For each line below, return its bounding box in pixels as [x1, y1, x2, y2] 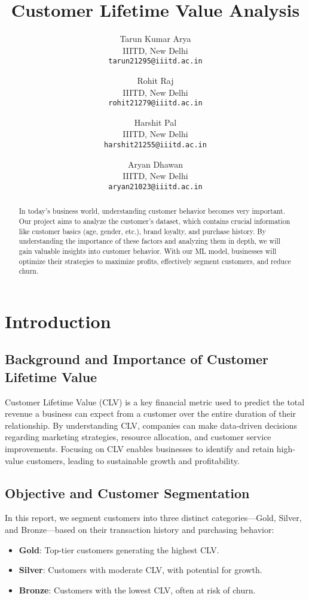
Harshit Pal [134, 116, 177, 128]
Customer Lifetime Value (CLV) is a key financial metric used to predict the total [5, 395, 305, 408]
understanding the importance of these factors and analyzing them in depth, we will [19, 236, 281, 246]
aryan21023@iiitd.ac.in [108, 182, 203, 191]
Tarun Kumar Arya [120, 32, 191, 45]
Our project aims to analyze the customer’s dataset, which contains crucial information [19, 216, 290, 226]
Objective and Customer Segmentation [5, 483, 250, 502]
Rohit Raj [137, 74, 174, 86]
